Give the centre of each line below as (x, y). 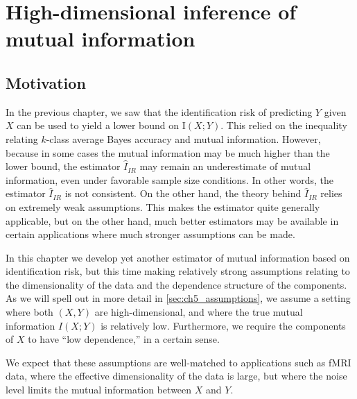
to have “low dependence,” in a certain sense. (124, 339)
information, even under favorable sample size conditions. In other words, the (170, 179)
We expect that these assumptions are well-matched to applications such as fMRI (178, 362)
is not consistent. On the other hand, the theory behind (183, 193)
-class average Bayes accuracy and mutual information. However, (183, 138)
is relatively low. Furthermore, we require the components (223, 325)
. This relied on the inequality (284, 125)
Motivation (46, 82)
